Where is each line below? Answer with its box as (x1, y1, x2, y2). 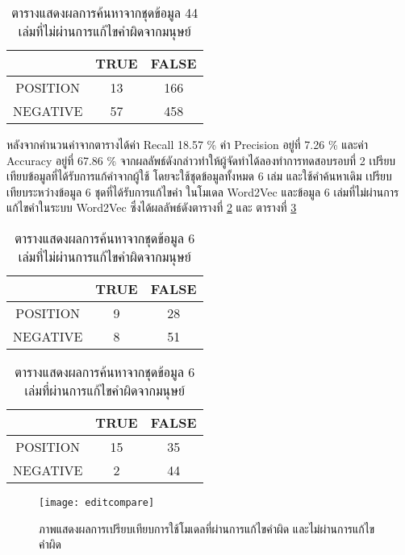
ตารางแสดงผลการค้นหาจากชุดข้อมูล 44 (11, 3, 198, 22)
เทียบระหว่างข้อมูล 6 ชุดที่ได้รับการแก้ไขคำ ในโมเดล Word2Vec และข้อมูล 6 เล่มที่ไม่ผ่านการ (6, 183, 399, 200)
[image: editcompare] (39, 496, 155, 508)
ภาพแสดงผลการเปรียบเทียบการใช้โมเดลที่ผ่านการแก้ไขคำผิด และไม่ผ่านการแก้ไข (39, 520, 375, 536)
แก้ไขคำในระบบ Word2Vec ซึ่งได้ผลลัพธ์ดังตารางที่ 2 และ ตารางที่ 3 (6, 199, 297, 216)
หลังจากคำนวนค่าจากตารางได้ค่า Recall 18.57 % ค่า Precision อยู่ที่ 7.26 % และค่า (6, 136, 369, 152)
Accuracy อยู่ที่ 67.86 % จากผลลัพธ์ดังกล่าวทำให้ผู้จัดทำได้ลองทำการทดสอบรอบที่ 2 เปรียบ (6, 151, 396, 168)
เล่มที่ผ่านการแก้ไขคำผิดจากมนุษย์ (24, 380, 186, 400)
